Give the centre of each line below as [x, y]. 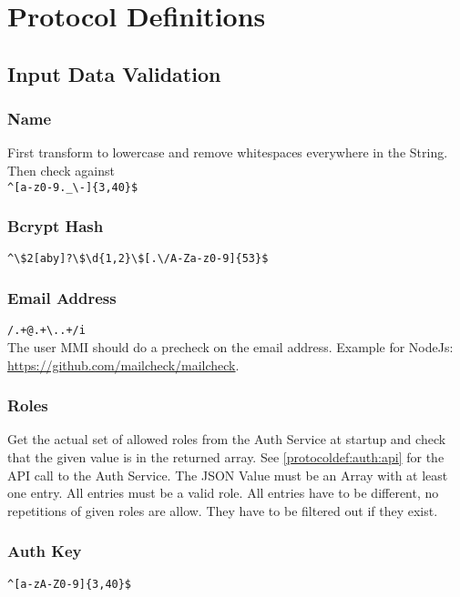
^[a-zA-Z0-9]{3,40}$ [70, 584]
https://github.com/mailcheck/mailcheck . [123, 364]
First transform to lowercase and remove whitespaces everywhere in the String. [228, 152]
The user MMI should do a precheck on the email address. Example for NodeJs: [230, 346]
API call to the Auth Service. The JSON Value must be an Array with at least [228, 475]
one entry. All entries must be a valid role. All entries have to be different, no [223, 493]
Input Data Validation [114, 73]
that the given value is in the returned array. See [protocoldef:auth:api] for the [226, 456]
